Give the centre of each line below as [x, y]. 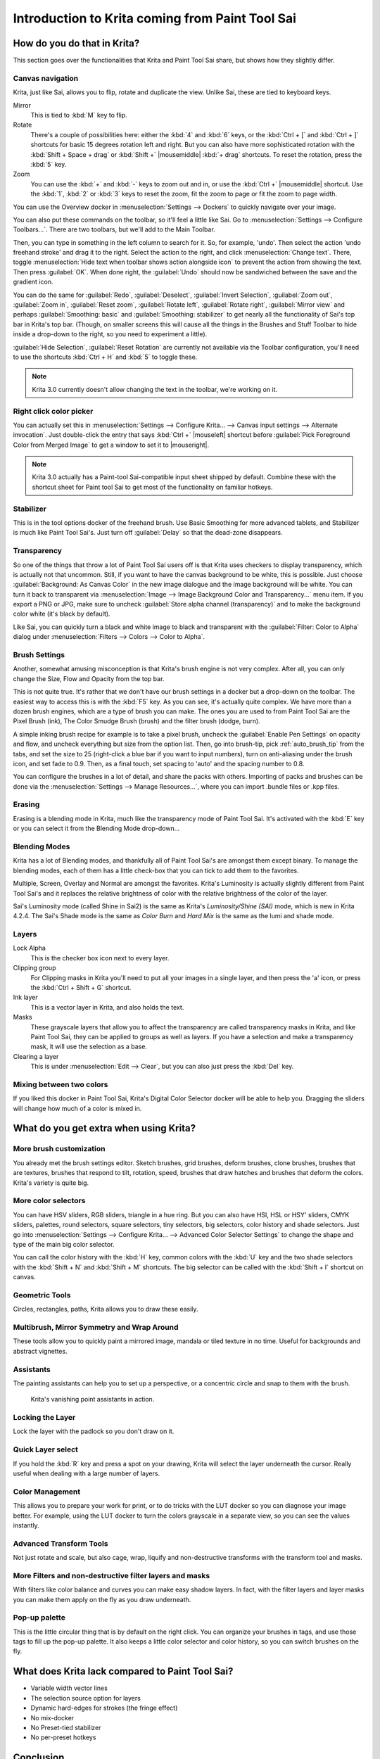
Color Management [47, 1492]
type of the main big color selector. [64, 1244]
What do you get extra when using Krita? [104, 1128]
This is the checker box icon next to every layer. [100, 958]
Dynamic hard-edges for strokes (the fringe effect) [104, 1708]
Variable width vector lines [69, 1688]
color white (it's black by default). [62, 614]
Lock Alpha [29, 948]
